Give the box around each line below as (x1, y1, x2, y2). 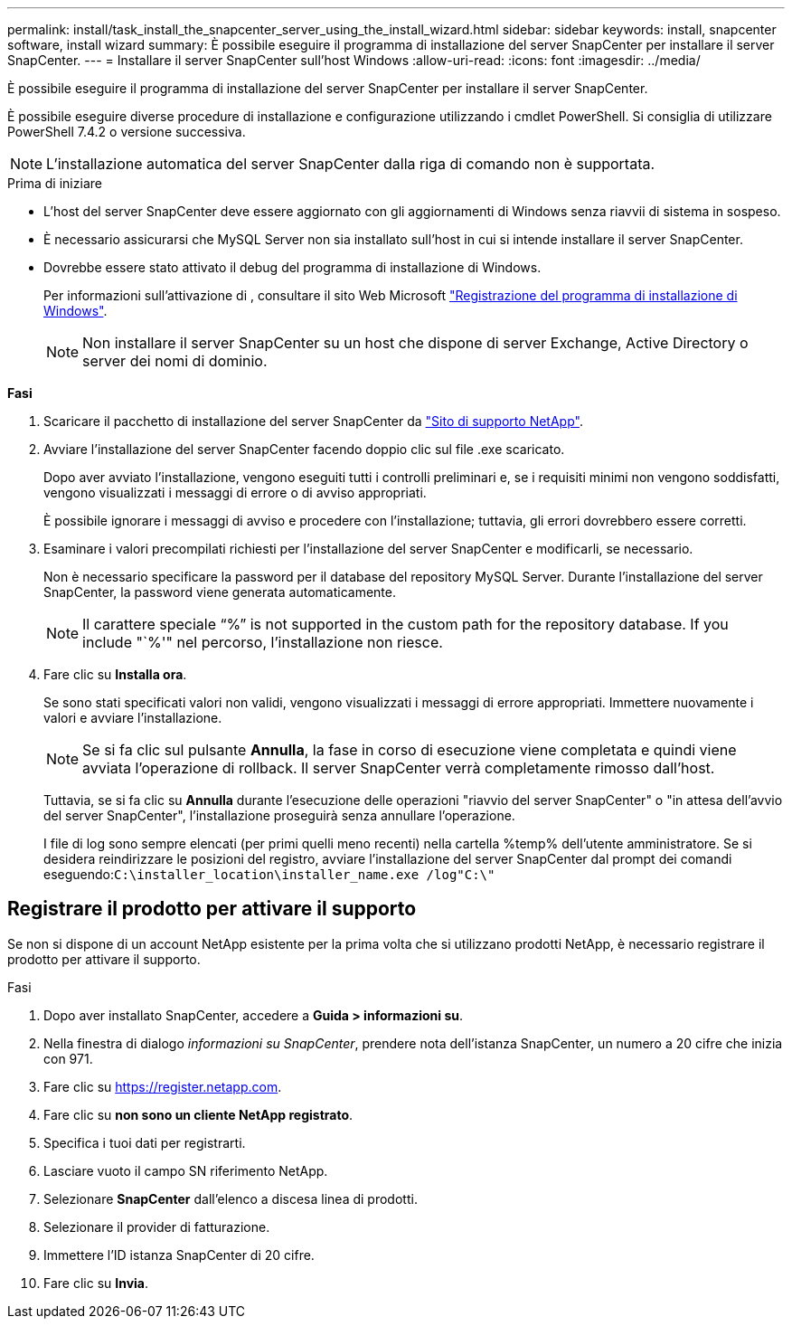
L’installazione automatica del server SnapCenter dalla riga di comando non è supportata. (46, 155, 655, 173)
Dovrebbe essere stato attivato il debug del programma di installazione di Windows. (43, 260, 542, 275)
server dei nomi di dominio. (82, 352, 268, 370)
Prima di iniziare (7, 175, 102, 191)
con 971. (43, 1050, 93, 1066)
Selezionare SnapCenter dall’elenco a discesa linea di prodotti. (43, 1190, 418, 1207)
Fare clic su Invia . (43, 1274, 149, 1291)
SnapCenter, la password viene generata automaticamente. (43, 584, 396, 600)
